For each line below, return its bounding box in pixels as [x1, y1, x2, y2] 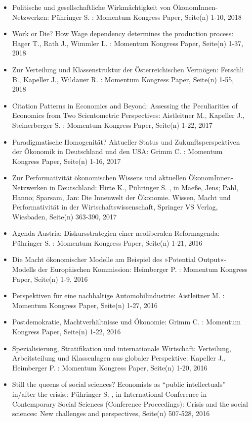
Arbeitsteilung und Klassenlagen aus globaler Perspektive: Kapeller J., [12, 353, 226, 363]
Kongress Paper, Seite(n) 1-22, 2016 [12, 326, 121, 337]
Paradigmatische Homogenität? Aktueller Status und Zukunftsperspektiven [12, 136, 240, 147]
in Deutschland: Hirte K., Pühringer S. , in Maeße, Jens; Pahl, [49, 182, 239, 192]
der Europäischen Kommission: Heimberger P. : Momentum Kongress [38, 264, 248, 274]
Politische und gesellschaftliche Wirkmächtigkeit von [12, 2, 171, 12]
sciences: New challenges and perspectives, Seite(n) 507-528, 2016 [12, 408, 210, 419]
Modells [12, 264, 36, 274]
